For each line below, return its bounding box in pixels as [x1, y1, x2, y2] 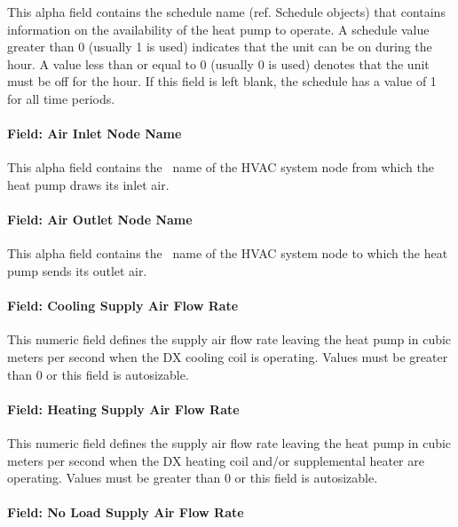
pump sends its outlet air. [7, 261, 147, 279]
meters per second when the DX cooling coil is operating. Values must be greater [7, 347, 448, 366]
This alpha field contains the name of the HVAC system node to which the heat [7, 244, 448, 263]
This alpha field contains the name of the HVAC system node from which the [7, 158, 434, 177]
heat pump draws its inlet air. [7, 175, 170, 193]
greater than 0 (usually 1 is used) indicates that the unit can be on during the [7, 37, 432, 56]
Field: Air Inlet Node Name [7, 124, 182, 143]
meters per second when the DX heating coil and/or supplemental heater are [7, 451, 424, 469]
